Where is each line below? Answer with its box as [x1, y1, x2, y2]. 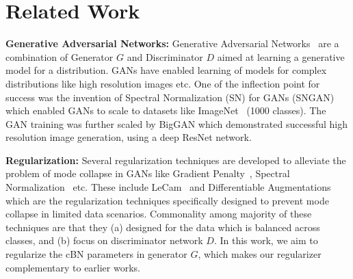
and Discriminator [127, 49, 203, 64]
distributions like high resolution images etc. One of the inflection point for [5, 76, 320, 90]
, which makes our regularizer [198, 247, 322, 261]
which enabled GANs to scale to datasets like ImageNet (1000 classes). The [5, 103, 326, 118]
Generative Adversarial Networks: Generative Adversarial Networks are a [5, 36, 339, 51]
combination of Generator [5, 49, 114, 64]
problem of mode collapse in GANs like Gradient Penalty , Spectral [5, 166, 290, 181]
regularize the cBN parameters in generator [5, 247, 187, 261]
